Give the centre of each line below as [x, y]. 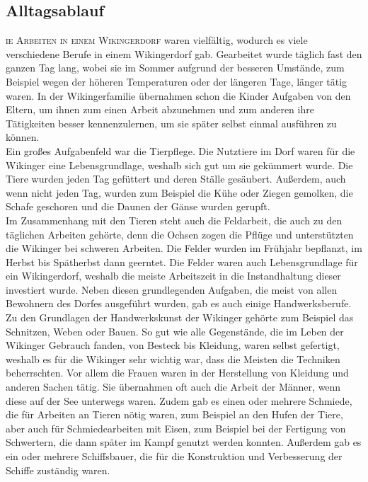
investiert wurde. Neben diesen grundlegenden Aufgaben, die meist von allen [172, 289]
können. [23, 137]
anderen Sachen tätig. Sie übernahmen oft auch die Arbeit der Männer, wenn [173, 387]
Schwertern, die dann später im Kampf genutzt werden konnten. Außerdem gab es [184, 442]
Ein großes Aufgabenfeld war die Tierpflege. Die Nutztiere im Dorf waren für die [180, 150]
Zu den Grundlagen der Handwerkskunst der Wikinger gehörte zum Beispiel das [180, 317]
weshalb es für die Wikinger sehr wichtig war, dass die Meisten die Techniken [173, 358]
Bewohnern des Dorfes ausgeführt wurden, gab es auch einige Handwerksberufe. [179, 303]
